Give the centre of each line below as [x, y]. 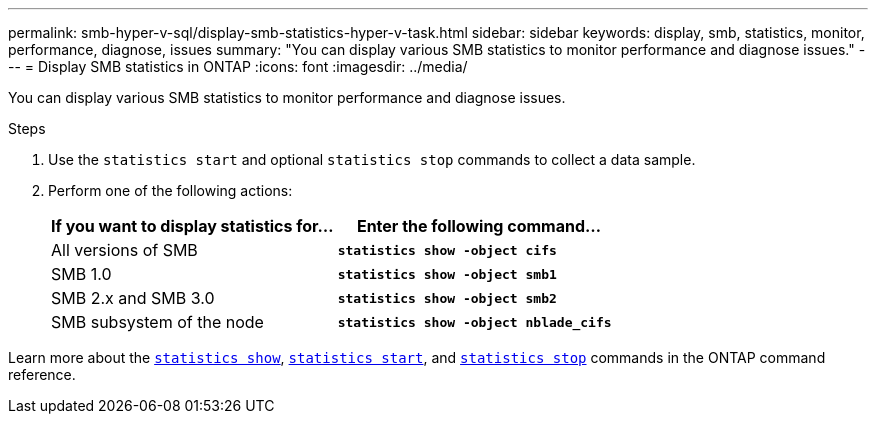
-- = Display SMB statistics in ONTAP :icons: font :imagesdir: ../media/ [238, 66]
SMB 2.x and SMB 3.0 [133, 298]
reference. [42, 374]
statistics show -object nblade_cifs [474, 322]
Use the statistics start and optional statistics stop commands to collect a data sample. [372, 159]
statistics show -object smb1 [447, 274]
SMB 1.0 [81, 274]
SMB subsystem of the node [157, 322]
